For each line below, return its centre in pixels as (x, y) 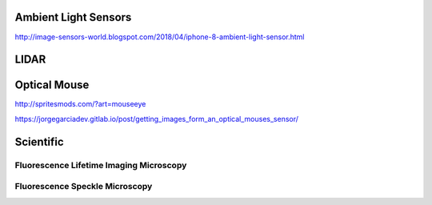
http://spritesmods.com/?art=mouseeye (80, 104)
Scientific (39, 141)
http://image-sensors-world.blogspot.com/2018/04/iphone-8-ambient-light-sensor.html (160, 37)
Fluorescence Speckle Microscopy (84, 187)
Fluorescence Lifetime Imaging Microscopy (101, 165)
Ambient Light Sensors (73, 17)
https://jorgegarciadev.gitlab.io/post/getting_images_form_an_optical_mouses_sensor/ (157, 119)
